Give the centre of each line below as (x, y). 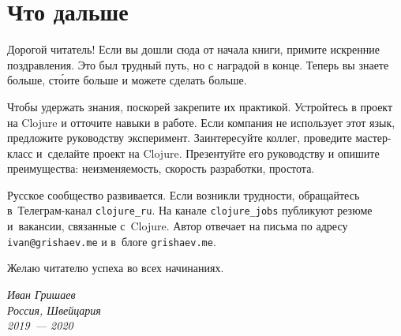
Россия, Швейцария (54, 310)
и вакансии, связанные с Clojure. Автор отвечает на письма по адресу (178, 226)
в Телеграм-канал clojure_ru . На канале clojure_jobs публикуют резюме (190, 210)
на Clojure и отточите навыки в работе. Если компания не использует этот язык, (201, 122)
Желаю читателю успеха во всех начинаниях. (116, 268)
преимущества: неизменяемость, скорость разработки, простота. (161, 168)
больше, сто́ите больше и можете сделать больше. (127, 80)
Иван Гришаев (41, 294)
